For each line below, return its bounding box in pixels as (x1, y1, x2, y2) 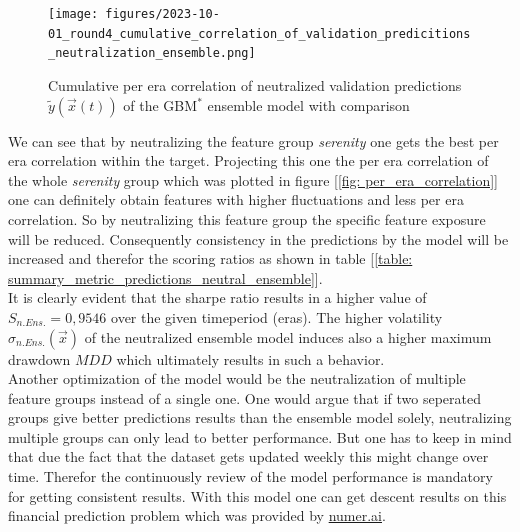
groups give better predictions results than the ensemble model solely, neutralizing (8, 407, 512, 428)
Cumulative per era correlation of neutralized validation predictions (48, 74, 462, 95)
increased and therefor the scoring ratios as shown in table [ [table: (8, 248, 413, 269)
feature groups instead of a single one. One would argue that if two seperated (8, 387, 481, 408)
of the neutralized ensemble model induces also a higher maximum (84, 326, 492, 347)
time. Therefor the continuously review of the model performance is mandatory (8, 466, 493, 487)
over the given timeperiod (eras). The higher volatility (111, 306, 443, 327)
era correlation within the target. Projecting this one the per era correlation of (8, 150, 489, 171)
